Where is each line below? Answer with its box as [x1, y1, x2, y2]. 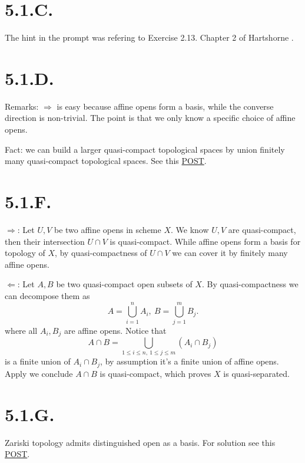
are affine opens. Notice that [64, 324, 167, 336]
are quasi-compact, [228, 223, 296, 235]
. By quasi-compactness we [201, 278, 299, 290]
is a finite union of [5, 355, 71, 367]
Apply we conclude [5, 367, 73, 379]
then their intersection [5, 235, 85, 247]
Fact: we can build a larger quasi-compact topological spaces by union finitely [5, 143, 285, 155]
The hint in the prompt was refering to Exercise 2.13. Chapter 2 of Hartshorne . [5, 31, 294, 44]
